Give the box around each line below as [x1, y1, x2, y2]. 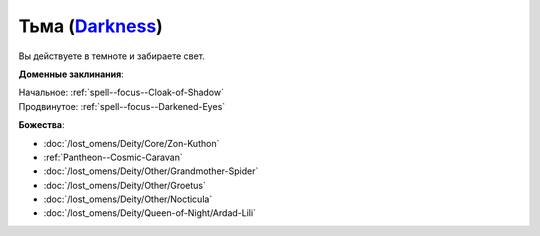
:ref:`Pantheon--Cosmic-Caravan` [43, 151, 184, 163]
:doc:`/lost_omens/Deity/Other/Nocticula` [43, 193, 213, 205]
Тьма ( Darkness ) [18, 15, 164, 37]
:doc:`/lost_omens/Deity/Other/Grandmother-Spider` [43, 165, 259, 177]
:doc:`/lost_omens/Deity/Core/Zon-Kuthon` [43, 137, 220, 149]
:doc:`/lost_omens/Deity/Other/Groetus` [43, 179, 207, 191]
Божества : [18, 119, 65, 131]
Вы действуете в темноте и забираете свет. [18, 50, 205, 62]
